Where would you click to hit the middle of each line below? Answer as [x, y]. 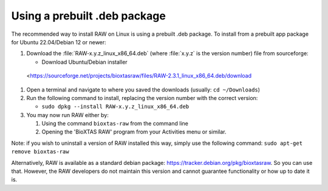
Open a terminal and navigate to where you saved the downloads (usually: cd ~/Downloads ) [143, 89]
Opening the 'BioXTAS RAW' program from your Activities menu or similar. [134, 132]
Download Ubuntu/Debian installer [84, 62]
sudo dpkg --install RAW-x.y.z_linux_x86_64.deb [115, 107]
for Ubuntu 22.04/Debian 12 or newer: [59, 42]
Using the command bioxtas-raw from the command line [115, 124]
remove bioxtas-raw [40, 152]
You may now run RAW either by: [67, 115]
